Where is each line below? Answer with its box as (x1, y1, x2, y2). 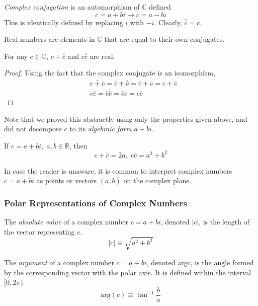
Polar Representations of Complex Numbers (4, 196, 187, 209)
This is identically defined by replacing (4, 17, 123, 27)
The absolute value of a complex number (4, 216, 129, 227)
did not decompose (4, 123, 62, 134)
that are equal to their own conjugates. (104, 34, 225, 44)
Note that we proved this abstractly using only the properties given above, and (4, 113, 247, 124)
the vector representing (4, 226, 75, 237)
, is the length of (199, 216, 249, 227)
